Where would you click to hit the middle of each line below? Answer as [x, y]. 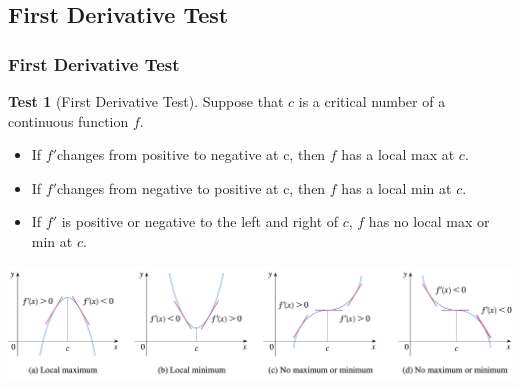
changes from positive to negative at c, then [191, 154]
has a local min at [396, 187]
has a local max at [398, 154]
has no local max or [429, 221]
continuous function [68, 120]
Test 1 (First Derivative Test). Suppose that [146, 101]
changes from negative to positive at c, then [191, 187]
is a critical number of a [372, 101]
